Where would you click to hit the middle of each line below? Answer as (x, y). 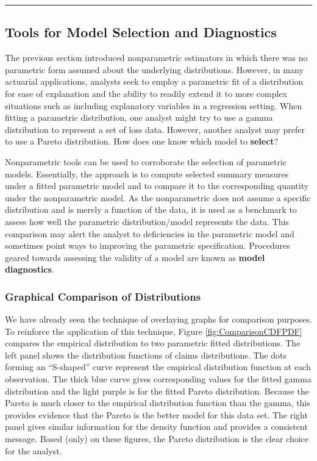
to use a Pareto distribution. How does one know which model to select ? (142, 141)
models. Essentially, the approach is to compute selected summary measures (147, 173)
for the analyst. (34, 450)
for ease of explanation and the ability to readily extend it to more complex (146, 93)
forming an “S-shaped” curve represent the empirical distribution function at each (158, 367)
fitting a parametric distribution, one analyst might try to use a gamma (139, 117)
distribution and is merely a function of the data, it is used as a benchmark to (151, 209)
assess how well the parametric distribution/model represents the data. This (147, 221)
